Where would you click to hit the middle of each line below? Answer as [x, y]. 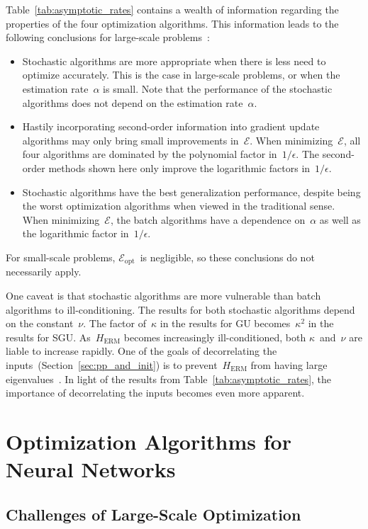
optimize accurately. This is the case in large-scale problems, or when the [181, 75]
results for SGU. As [48, 337]
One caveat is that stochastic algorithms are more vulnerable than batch [163, 295]
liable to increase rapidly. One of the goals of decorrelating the [141, 351]
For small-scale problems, [61, 257]
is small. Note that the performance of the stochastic [218, 88]
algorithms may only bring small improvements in [130, 140]
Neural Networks [91, 469]
